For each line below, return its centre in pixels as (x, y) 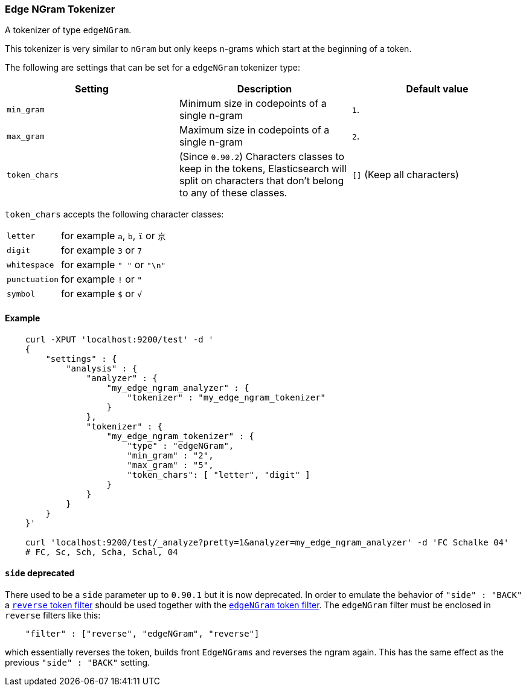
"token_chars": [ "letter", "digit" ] (219, 474)
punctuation (33, 279)
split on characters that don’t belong (261, 181)
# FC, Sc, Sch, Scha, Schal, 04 (101, 552)
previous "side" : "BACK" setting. (78, 662)
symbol (21, 294)
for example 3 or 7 (102, 250)
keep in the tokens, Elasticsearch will (263, 169)
